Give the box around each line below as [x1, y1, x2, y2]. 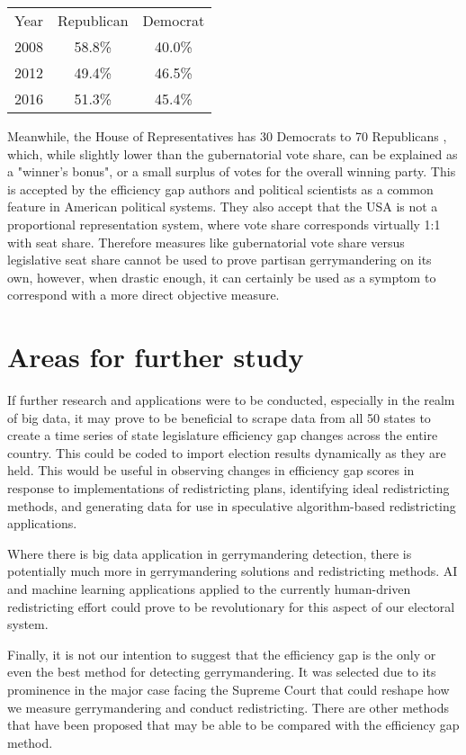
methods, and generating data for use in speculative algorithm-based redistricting [7, 496, 456, 515]
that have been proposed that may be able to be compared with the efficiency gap [7, 715, 460, 734]
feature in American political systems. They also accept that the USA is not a [7, 197, 438, 216]
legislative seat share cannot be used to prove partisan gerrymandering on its [7, 250, 432, 269]
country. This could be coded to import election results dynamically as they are [7, 443, 446, 462]
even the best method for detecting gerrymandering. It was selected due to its [7, 662, 436, 681]
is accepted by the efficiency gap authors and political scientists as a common [7, 179, 434, 198]
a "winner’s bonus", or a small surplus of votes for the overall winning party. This [7, 162, 456, 181]
